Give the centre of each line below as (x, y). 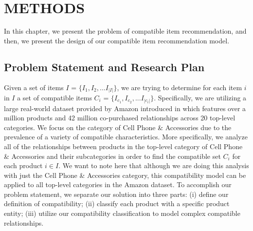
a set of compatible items (54, 98)
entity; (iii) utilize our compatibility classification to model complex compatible (122, 213)
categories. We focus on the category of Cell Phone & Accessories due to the (118, 127)
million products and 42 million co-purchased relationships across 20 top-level (120, 118)
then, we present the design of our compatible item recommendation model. (117, 40)
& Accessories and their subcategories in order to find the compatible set (112, 156)
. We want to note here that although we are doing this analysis (154, 165)
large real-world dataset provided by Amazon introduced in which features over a (125, 108)
